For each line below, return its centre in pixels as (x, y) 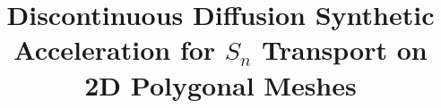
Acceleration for (115, 50)
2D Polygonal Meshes (220, 84)
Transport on (345, 50)
